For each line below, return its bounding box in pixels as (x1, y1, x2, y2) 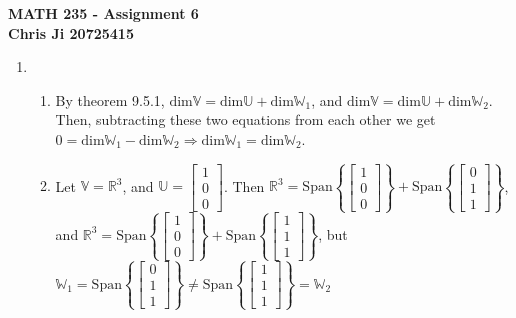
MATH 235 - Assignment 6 (8, 3, 199, 23)
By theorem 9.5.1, (55, 89, 165, 110)
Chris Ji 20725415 (8, 22, 134, 43)
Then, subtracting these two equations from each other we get (55, 109, 436, 130)
